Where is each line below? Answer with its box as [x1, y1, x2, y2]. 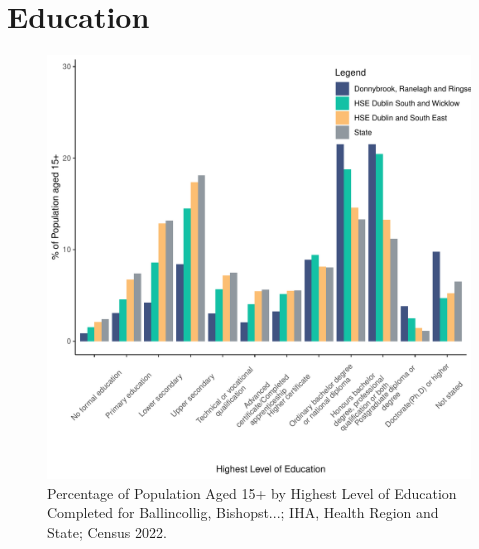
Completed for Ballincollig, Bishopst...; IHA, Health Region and [47, 502, 439, 523]
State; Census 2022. [47, 521, 167, 542]
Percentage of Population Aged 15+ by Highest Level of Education [47, 482, 457, 503]
